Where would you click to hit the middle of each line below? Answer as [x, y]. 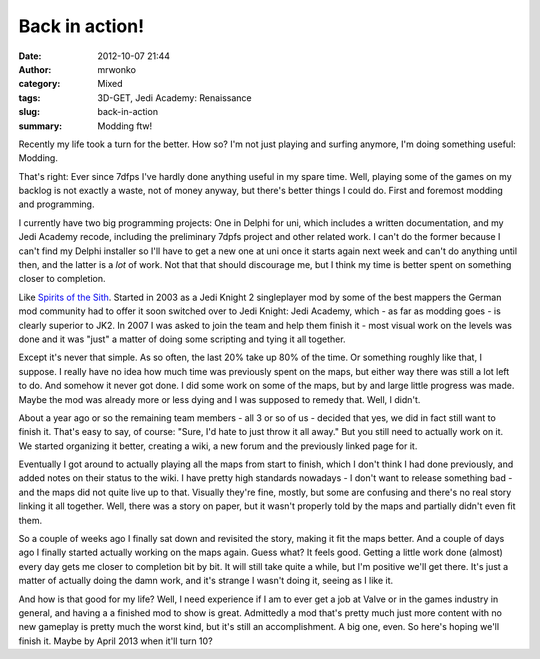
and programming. [56, 204]
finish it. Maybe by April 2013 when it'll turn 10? [116, 641]
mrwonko [117, 69]
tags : [29, 97]
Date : [30, 56]
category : [39, 84]
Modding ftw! [125, 126]
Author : [35, 69]
